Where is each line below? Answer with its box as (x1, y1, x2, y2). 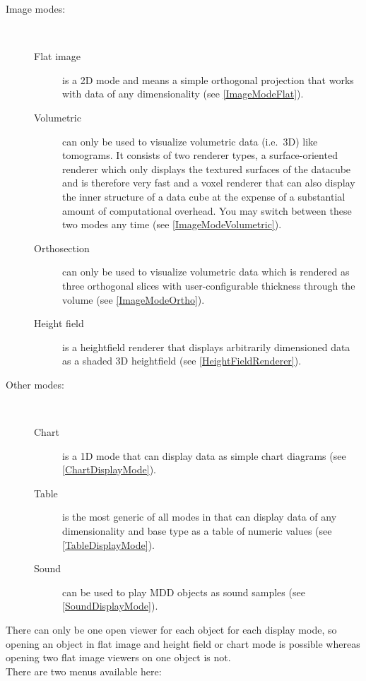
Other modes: (6, 377, 64, 391)
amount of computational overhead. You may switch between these (62, 203, 352, 218)
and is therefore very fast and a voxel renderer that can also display (62, 175, 355, 190)
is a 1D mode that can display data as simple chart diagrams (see (62, 448, 346, 463)
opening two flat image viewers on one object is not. (6, 650, 231, 665)
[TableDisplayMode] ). (62, 537, 155, 552)
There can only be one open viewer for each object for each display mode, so (6, 622, 337, 636)
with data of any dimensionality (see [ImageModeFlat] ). (62, 86, 304, 101)
